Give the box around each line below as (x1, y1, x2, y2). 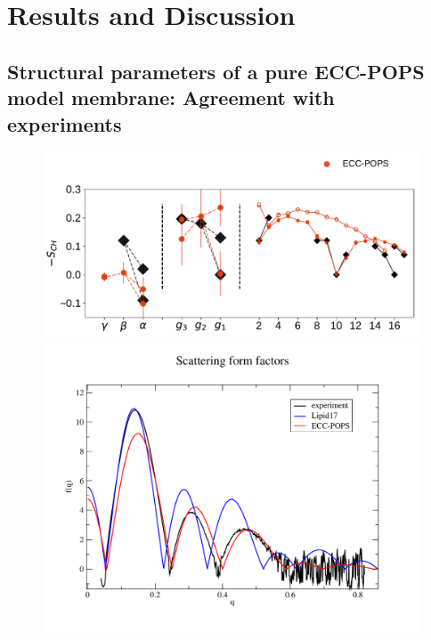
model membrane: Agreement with (7, 84, 335, 111)
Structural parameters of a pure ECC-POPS (7, 57, 425, 85)
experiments (7, 109, 122, 137)
